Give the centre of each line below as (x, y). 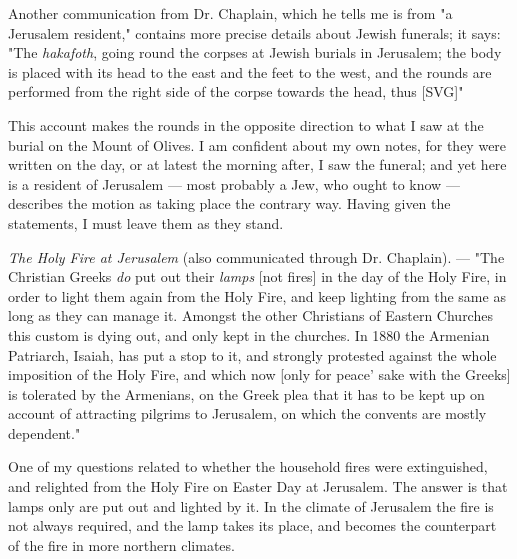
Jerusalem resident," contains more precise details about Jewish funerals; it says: (254, 32)
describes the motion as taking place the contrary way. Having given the (229, 203)
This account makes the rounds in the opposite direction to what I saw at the (246, 124)
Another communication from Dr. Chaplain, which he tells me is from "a (230, 13)
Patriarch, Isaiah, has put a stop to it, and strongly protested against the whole (252, 354)
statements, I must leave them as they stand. (146, 222)
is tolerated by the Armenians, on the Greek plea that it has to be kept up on (246, 393)
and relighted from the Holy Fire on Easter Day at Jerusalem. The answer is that (258, 486)
